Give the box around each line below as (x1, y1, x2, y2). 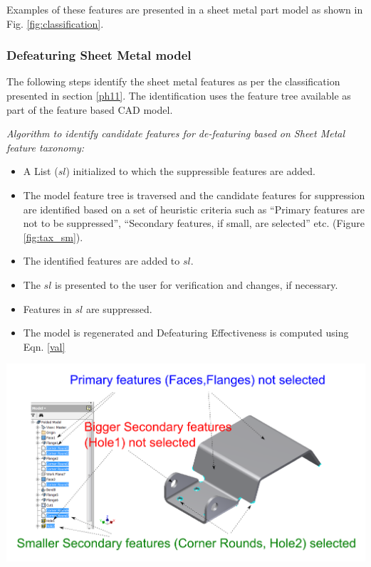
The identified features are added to (23, 253, 180, 268)
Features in (23, 301, 72, 316)
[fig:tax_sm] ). (23, 229, 83, 244)
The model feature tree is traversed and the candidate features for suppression (23, 187, 365, 202)
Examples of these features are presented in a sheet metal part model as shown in (6, 2, 363, 16)
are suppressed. (85, 301, 152, 316)
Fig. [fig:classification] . (6, 16, 104, 31)
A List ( (23, 164, 58, 179)
